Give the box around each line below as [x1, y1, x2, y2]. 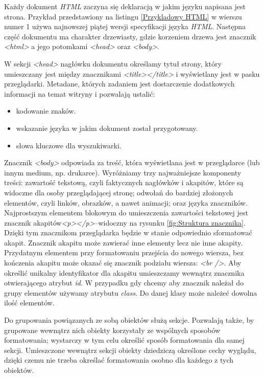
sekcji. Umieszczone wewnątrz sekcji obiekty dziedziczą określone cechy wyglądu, [4, 344, 256, 355]
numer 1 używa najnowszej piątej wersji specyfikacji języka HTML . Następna [4, 21, 246, 32]
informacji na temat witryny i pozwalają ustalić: [4, 88, 155, 99]
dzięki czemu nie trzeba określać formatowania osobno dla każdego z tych [4, 354, 233, 365]
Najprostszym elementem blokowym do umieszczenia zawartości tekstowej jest [4, 207, 248, 218]
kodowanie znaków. [16, 105, 76, 116]
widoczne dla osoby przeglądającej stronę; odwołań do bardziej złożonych [4, 187, 233, 197]
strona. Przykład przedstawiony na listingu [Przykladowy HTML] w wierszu [4, 11, 242, 21]
